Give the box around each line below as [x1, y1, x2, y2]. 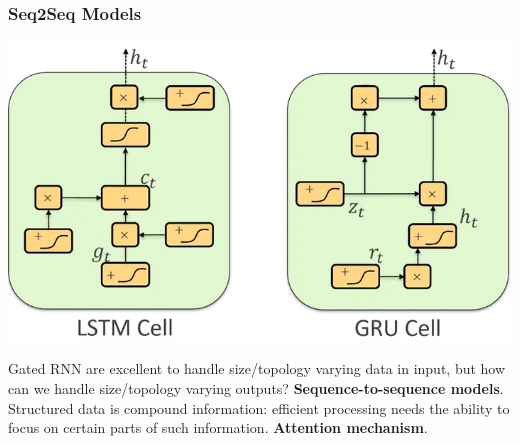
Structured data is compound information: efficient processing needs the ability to [8, 397, 510, 418]
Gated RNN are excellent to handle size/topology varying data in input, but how [8, 358, 506, 379]
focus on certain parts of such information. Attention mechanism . [8, 417, 428, 438]
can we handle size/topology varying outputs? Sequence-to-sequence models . [8, 377, 504, 398]
